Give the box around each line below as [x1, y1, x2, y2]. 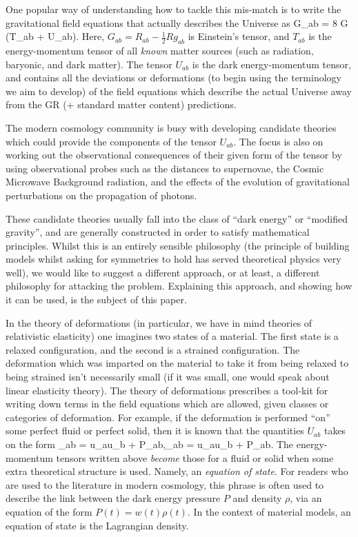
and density [232, 491, 282, 505]
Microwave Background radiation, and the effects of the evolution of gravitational [6, 174, 350, 189]
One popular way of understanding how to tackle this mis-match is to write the [6, 2, 341, 16]
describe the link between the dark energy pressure [6, 491, 221, 505]
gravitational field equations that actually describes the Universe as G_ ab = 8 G [6, 15, 348, 30]
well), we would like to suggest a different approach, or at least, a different [6, 265, 320, 279]
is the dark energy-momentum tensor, [192, 57, 351, 71]
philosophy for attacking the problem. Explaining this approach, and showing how [6, 278, 352, 293]
